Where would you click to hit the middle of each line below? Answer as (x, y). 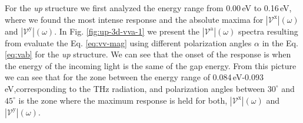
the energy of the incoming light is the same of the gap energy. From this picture (151, 65)
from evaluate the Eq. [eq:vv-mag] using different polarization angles (128, 42)
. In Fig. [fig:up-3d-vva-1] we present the (127, 31)
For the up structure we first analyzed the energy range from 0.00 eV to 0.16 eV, (148, 8)
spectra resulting (268, 31)
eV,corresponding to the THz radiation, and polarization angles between (135, 88)
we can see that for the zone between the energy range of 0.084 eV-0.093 (134, 77)
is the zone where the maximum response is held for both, (123, 100)
